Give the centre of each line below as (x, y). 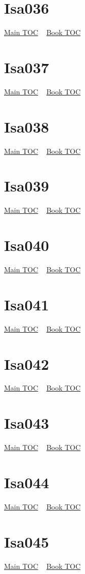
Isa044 (27, 482)
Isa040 (27, 245)
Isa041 (27, 304)
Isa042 (27, 363)
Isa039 (27, 186)
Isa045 (27, 541)
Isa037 (27, 67)
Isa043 (27, 423)
